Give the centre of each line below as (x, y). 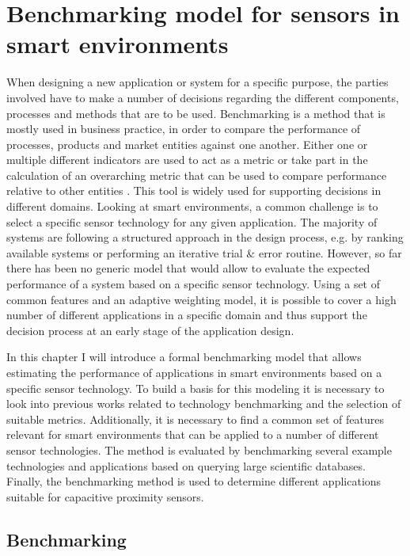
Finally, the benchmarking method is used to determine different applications (194, 481)
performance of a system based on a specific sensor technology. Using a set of (194, 284)
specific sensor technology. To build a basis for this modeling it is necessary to (196, 388)
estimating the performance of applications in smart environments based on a (194, 372)
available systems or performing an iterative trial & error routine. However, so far (204, 252)
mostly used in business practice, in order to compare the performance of (184, 129)
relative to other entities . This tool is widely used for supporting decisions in (194, 190)
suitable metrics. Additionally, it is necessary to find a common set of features (196, 419)
